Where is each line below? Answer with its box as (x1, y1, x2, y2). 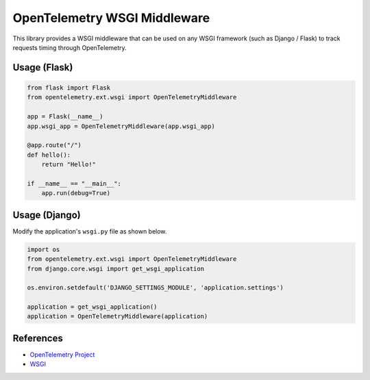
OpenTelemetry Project (29, 350, 95, 359)
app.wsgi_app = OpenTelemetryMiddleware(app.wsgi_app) (27, 122, 215, 130)
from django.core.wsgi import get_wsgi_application (27, 264, 205, 273)
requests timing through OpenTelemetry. (12, 43, 127, 51)
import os (27, 245, 60, 253)
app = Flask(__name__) (27, 113, 103, 121)
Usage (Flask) (12, 62, 73, 73)
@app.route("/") (27, 141, 82, 149)
